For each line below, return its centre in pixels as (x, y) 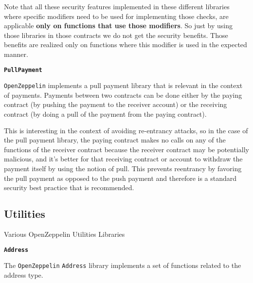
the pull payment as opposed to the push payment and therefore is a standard (120, 178)
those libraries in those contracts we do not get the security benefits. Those (116, 35)
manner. (16, 54)
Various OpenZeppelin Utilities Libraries (64, 234)
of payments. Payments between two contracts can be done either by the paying (123, 95)
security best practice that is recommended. (69, 187)
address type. (24, 274)
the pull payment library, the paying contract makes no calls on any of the (115, 140)
